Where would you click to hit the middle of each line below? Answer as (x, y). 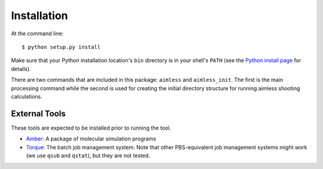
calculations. (27, 96)
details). (21, 69)
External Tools (38, 113)
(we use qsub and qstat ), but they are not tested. (88, 155)
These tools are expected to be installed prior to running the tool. (91, 128)
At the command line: (37, 33)
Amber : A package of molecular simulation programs (91, 139)
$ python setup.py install (61, 47)
